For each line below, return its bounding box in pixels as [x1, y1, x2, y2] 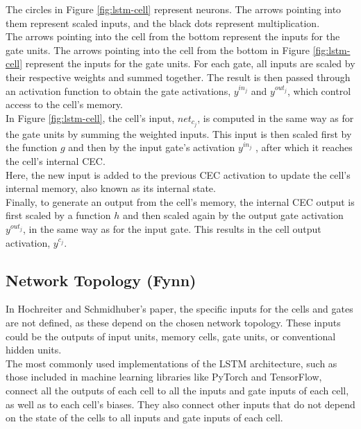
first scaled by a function [6, 208, 111, 222]
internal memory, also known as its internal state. [6, 181, 216, 195]
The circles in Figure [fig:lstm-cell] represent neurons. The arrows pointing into [6, 2, 342, 16]
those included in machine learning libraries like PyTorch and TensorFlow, [6, 369, 322, 384]
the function [6, 140, 58, 155]
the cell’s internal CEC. [6, 154, 106, 168]
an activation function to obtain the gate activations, [6, 83, 231, 98]
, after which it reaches [255, 140, 353, 155]
